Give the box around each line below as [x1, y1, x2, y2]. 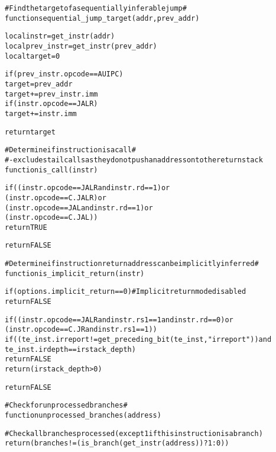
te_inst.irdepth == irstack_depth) [5, 345, 136, 354]
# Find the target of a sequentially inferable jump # [5, 4, 187, 12]
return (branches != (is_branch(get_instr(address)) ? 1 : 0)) [5, 439, 229, 448]
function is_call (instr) [5, 165, 98, 174]
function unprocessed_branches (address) [5, 411, 161, 419]
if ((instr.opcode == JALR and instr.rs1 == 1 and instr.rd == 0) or [5, 315, 233, 324]
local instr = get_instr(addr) [5, 32, 115, 41]
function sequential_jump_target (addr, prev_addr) [5, 14, 200, 23]
